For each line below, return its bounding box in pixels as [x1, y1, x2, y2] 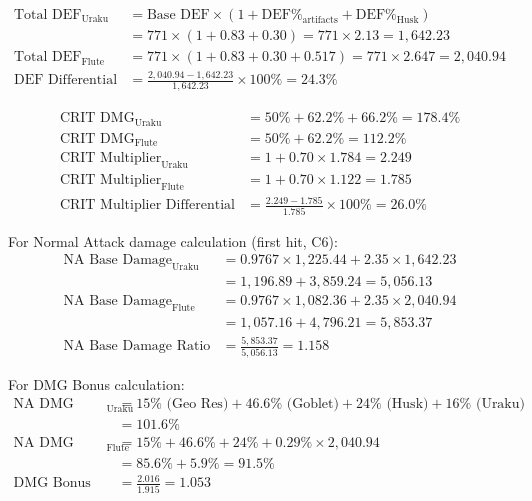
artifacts [302, 14, 338, 25]
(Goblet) [286, 397, 339, 412]
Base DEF [146, 8, 210, 23]
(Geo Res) [166, 397, 229, 412]
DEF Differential [13, 73, 118, 88]
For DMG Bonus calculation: [8, 373, 185, 394]
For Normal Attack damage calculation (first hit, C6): [8, 230, 338, 251]
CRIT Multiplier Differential [59, 198, 235, 213]
